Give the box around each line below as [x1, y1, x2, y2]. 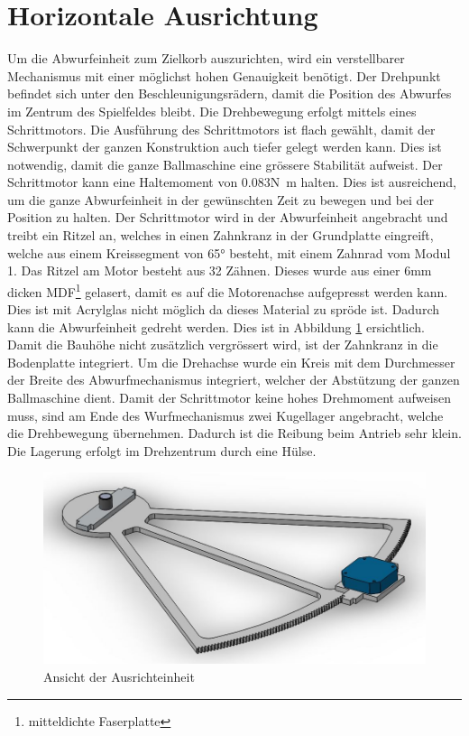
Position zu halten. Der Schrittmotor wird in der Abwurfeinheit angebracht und [7, 208, 448, 227]
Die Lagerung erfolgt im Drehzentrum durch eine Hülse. [7, 441, 317, 460]
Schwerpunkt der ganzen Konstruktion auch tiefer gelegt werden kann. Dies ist [7, 137, 442, 156]
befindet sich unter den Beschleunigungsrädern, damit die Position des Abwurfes [7, 84, 452, 103]
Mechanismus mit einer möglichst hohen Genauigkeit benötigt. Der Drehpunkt [7, 66, 441, 85]
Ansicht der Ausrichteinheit [43, 667, 195, 686]
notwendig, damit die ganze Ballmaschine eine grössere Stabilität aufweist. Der [7, 154, 443, 173]
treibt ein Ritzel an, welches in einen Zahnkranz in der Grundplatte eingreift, [7, 226, 434, 245]
